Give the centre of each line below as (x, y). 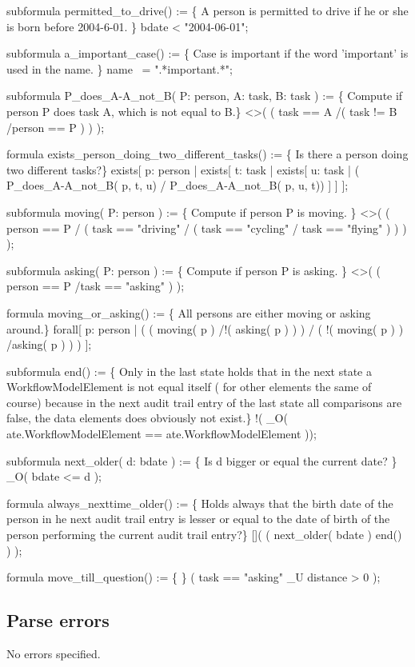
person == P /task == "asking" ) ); (96, 286)
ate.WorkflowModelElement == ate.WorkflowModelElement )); (162, 434)
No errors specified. (54, 654)
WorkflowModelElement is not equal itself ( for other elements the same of (189, 387)
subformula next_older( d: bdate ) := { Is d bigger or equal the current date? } (202, 460)
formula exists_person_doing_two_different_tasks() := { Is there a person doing (207, 154)
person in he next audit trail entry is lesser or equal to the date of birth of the (198, 519)
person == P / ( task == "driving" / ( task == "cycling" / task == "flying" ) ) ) (207, 228)
